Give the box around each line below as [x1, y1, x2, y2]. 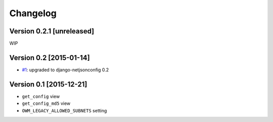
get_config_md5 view [22, 100, 71, 106]
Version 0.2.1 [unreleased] [9, 27, 95, 35]
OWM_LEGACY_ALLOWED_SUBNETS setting [22, 107, 107, 113]
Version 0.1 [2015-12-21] [9, 80, 87, 89]
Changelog [9, 8, 57, 19]
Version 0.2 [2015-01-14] [9, 53, 90, 62]
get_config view [22, 93, 60, 99]
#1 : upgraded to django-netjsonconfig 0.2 [22, 66, 109, 73]
